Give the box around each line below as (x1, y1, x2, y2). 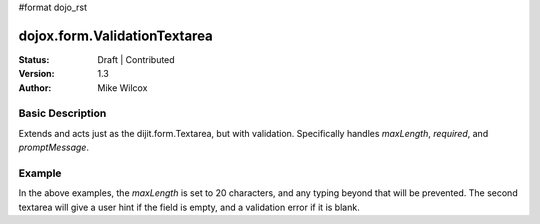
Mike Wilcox (97, 81, 148, 94)
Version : (18, 68, 55, 80)
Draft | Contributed (97, 53, 175, 65)
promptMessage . (18, 141, 90, 154)
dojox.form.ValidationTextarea (18, 27, 214, 44)
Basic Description (18, 106, 107, 120)
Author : (18, 81, 52, 94)
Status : (18, 53, 50, 65)
